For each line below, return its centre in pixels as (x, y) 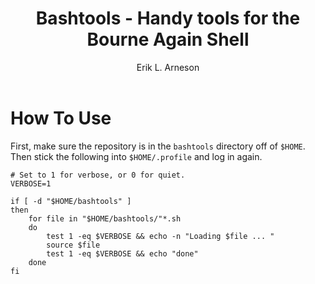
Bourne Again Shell (168, 39)
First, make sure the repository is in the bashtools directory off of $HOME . (158, 146)
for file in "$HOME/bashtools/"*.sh (105, 218)
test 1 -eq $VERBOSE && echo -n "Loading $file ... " (160, 236)
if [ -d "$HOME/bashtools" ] (71, 201)
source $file (73, 245)
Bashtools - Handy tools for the (168, 18)
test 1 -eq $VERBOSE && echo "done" (122, 253)
